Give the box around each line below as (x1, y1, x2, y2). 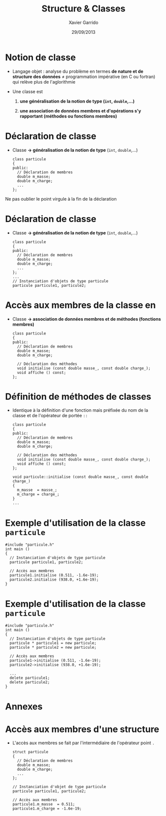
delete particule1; (9, 676, 50, 681)
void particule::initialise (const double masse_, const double (12, 474, 149, 479)
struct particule (12, 750, 49, 755)
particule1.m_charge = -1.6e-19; (12, 806, 82, 812)
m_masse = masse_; (17, 487, 57, 493)
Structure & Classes (41, 3, 126, 14)
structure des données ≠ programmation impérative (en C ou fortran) (12, 73, 156, 80)
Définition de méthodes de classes (5, 391, 152, 402)
